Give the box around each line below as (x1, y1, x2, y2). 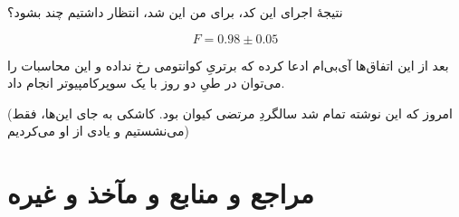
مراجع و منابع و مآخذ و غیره (7, 175, 314, 212)
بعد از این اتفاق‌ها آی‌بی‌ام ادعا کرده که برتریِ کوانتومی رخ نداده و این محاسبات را (7, 55, 449, 74)
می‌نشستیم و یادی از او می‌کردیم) (7, 121, 189, 140)
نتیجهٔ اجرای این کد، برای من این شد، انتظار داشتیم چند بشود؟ (7, 3, 343, 21)
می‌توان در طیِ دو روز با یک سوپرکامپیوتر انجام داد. (7, 73, 285, 92)
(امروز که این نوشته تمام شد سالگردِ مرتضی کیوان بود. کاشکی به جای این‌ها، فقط (7, 103, 454, 122)
